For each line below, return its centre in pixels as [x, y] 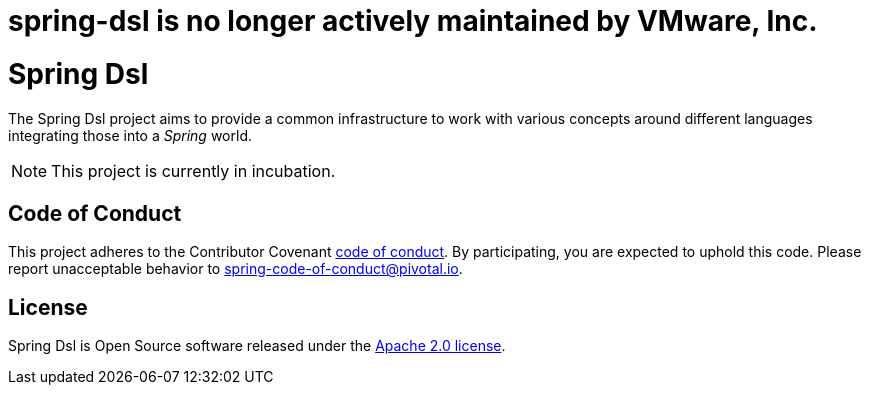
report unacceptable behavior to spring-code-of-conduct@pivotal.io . [235, 269]
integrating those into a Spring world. [130, 135]
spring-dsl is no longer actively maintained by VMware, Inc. [413, 21]
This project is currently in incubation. [193, 170]
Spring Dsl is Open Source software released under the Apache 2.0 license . [257, 346]
